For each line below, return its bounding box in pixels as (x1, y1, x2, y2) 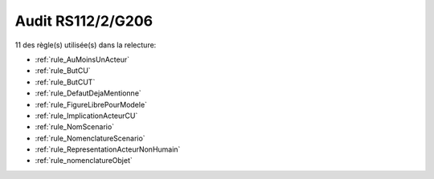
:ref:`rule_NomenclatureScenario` (35, 133, 145, 143)
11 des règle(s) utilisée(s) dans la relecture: (14, 40, 157, 50)
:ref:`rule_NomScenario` (35, 122, 115, 132)
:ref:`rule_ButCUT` (35, 77, 96, 87)
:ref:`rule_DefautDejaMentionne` (35, 88, 142, 98)
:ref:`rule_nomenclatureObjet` (35, 156, 133, 165)
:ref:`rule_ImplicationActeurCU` (35, 111, 138, 120)
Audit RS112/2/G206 (14, 12, 154, 30)
